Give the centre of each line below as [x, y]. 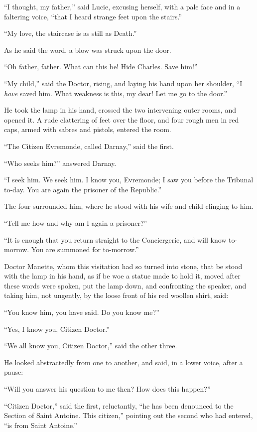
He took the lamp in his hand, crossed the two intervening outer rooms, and [120, 110]
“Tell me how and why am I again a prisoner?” [76, 222]
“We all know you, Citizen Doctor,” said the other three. [91, 346]
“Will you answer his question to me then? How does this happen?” [107, 389]
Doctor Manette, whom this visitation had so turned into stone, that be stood [123, 266]
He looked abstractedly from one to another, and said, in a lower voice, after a [124, 362]
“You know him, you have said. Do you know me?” [82, 312]
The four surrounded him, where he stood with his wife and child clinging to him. [129, 206]
